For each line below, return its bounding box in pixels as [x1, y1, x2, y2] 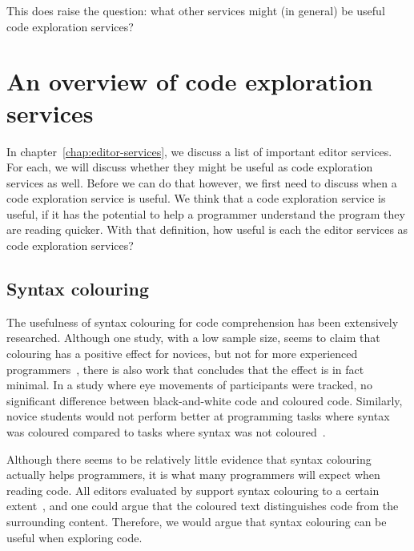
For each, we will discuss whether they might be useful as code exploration [6, 159, 373, 175]
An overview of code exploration [6, 65, 373, 98]
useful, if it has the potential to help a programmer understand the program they [6, 205, 405, 222]
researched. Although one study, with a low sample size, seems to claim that [6, 329, 380, 346]
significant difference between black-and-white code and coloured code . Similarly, [6, 392, 403, 408]
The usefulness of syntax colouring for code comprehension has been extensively [6, 313, 399, 330]
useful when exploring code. [6, 529, 143, 545]
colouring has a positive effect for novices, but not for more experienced [6, 345, 358, 362]
